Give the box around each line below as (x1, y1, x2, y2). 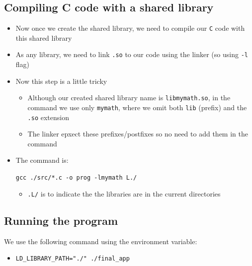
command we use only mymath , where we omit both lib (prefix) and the (27, 102, 247, 112)
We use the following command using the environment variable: (4, 236, 197, 246)
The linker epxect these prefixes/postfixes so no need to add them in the (27, 129, 248, 139)
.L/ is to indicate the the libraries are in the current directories (27, 188, 221, 199)
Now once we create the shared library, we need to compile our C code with (15, 23, 245, 33)
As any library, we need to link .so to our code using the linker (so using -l (15, 49, 248, 60)
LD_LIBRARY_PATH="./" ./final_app (15, 255, 130, 263)
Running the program (4, 212, 118, 228)
